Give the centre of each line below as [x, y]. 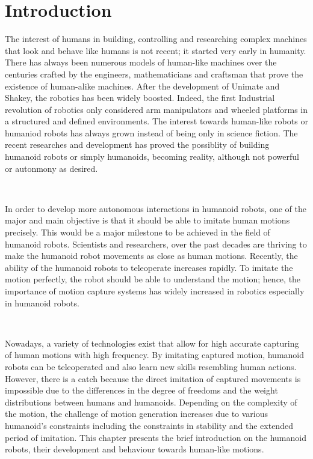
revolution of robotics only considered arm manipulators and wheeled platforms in [156, 109]
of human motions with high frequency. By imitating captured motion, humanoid [155, 355]
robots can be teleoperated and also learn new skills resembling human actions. [151, 366]
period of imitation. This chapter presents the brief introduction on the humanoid [156, 437]
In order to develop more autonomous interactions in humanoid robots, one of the [156, 208]
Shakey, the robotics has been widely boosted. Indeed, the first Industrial [140, 98]
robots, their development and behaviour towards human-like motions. [135, 449]
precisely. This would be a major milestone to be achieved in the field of [138, 232]
